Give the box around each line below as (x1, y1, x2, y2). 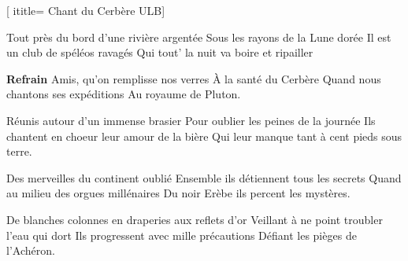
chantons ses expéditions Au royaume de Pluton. (6, 86, 241, 102)
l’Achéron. (6, 242, 55, 259)
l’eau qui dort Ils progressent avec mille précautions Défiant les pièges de (6, 226, 357, 243)
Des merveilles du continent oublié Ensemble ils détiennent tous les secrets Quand (6, 169, 402, 186)
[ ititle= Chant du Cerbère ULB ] (6, 2, 165, 18)
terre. (6, 143, 32, 160)
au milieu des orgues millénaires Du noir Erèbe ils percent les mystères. (6, 185, 351, 201)
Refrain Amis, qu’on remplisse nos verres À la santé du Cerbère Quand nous (6, 70, 381, 86)
